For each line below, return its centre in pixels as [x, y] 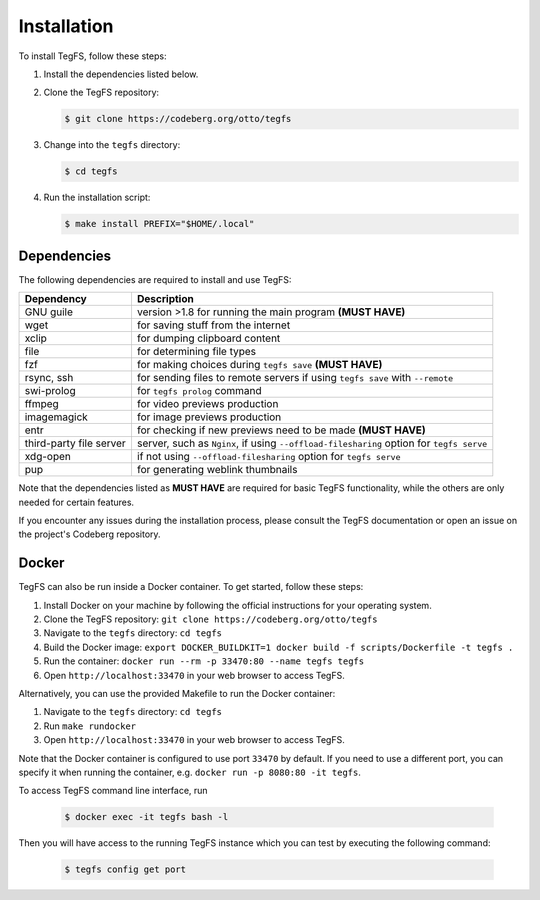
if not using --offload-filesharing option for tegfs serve [268, 457]
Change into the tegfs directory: [112, 145]
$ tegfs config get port [125, 869]
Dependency [55, 299]
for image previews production [209, 417]
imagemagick [56, 417]
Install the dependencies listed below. [121, 74]
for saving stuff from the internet [213, 325]
